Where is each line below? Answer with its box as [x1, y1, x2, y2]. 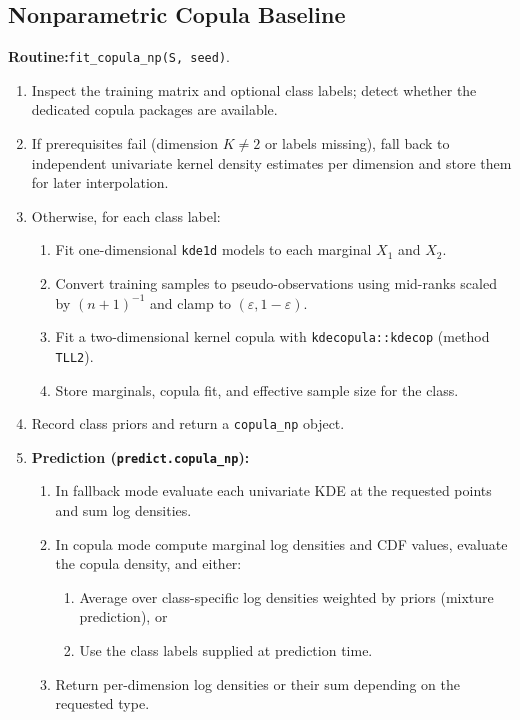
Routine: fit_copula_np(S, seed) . [8, 46, 230, 67]
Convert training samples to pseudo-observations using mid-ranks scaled [55, 273, 497, 294]
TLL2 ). [55, 345, 94, 366]
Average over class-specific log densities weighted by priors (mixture [79, 586, 494, 607]
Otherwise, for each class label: [31, 205, 221, 226]
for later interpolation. [31, 172, 169, 193]
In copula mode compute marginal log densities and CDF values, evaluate [55, 533, 508, 554]
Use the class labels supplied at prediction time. [79, 640, 373, 661]
